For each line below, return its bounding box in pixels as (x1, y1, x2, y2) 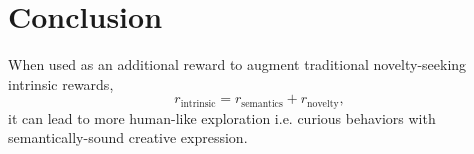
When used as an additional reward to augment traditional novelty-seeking (8, 54, 467, 75)
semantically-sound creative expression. (8, 127, 248, 148)
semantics (241, 98, 283, 109)
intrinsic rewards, (8, 73, 114, 94)
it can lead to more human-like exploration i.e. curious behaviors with (8, 107, 436, 128)
